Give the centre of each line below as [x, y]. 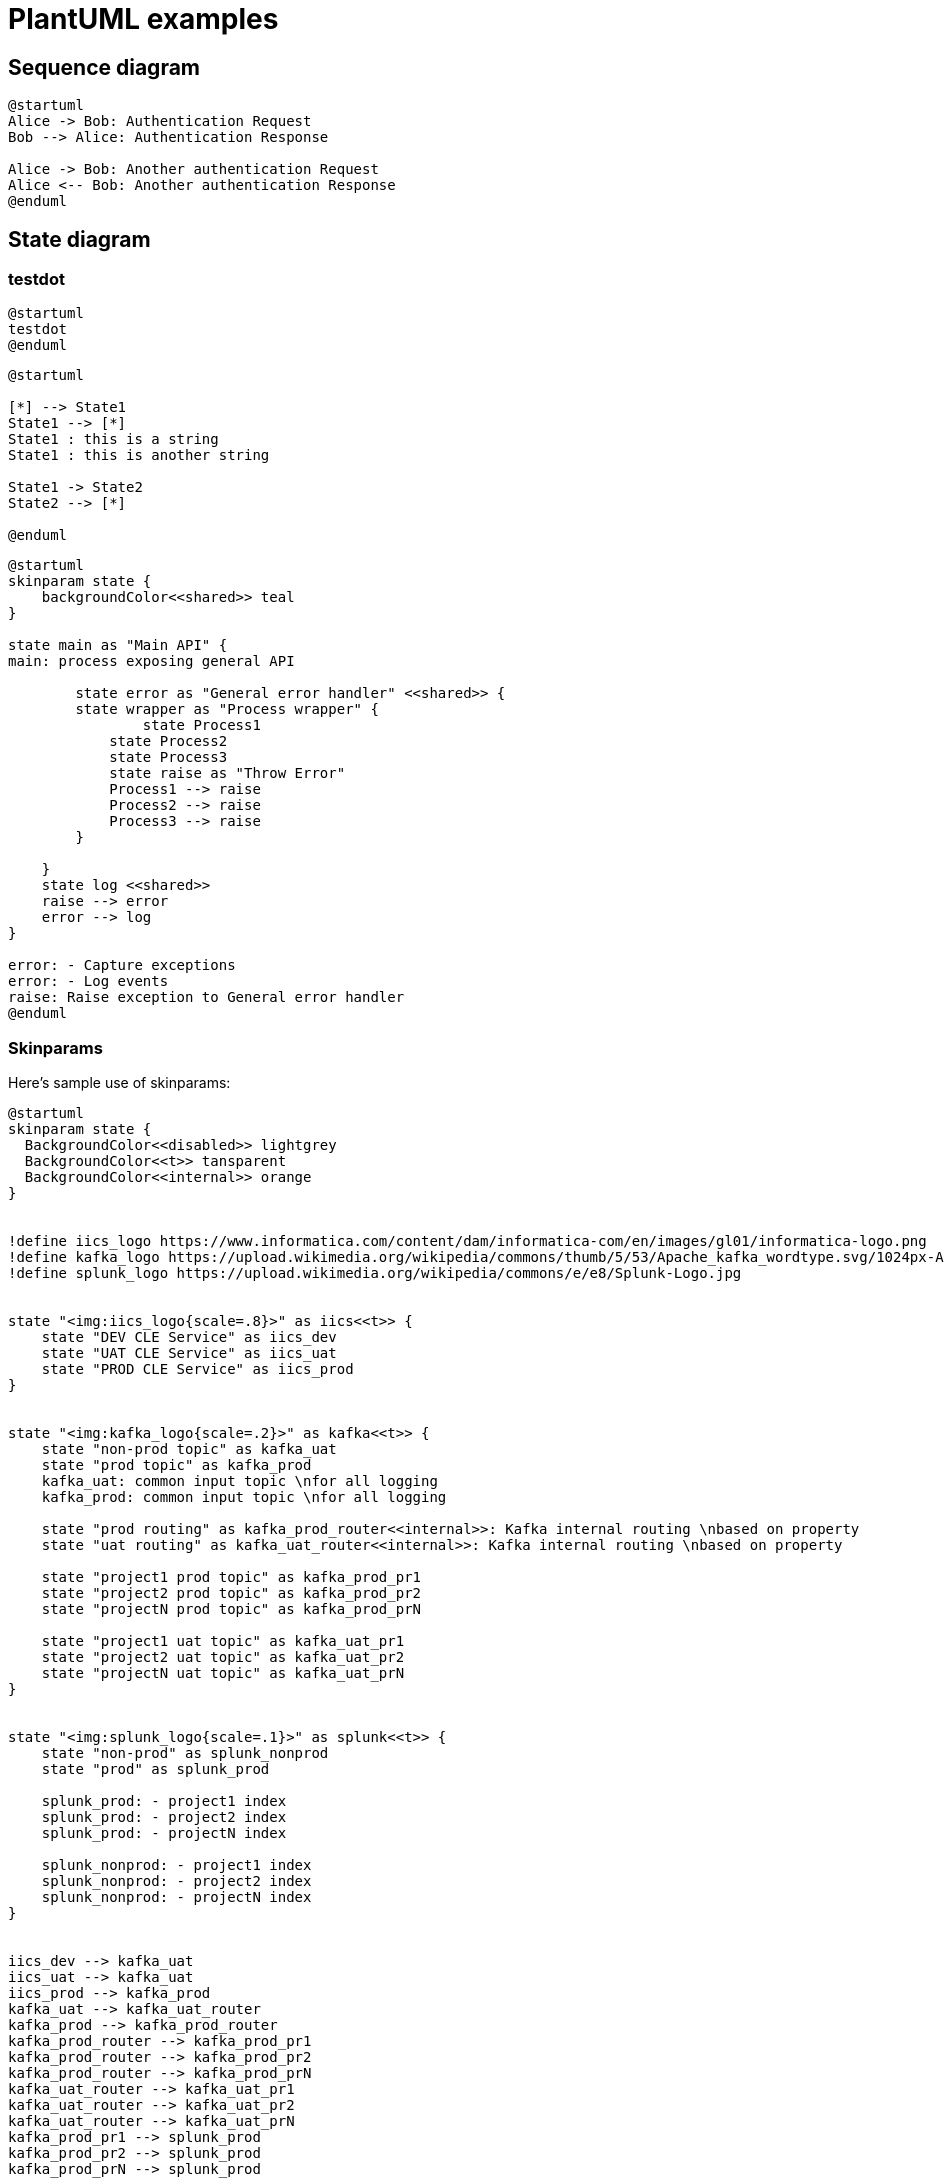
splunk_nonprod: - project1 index [176, 1865]
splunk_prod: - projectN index [164, 1833]
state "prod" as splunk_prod [155, 1769]
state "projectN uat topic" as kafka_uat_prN [223, 1673]
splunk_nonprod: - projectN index [176, 1897]
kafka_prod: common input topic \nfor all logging [244, 1497]
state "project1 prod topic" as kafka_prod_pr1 [231, 1577]
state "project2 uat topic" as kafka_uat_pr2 [223, 1657]
